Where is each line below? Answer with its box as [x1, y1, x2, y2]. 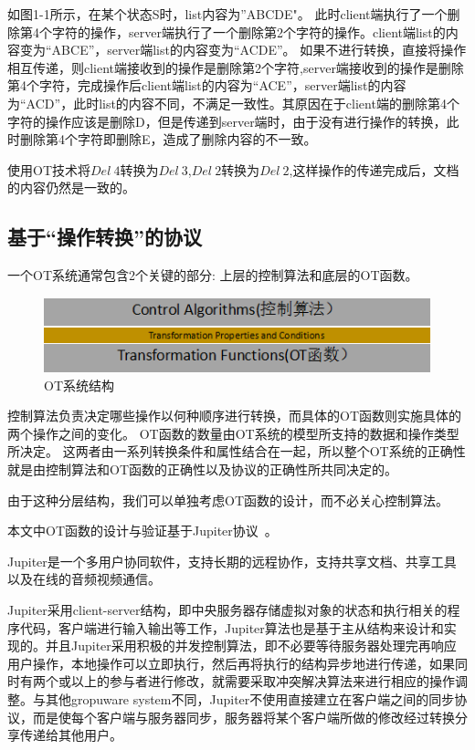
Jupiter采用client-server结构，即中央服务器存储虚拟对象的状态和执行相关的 [7, 600, 448, 619]
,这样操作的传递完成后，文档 [289, 160, 459, 179]
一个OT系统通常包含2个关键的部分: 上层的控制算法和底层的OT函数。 [7, 266, 418, 285]
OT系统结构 [44, 375, 114, 394]
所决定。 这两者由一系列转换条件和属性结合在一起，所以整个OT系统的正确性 [7, 442, 466, 461]
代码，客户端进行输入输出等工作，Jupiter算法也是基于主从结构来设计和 [19, 618, 444, 637]
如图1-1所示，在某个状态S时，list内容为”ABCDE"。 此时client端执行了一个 [7, 5, 448, 23]
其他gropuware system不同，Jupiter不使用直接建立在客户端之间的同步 [45, 689, 455, 708]
